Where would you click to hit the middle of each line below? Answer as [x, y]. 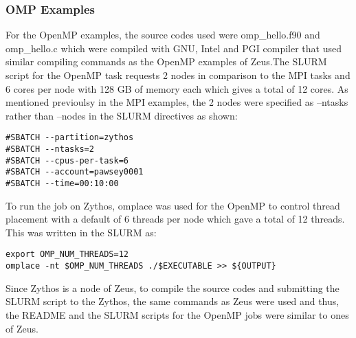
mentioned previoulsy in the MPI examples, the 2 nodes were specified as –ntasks [177, 102]
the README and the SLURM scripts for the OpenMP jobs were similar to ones [177, 314]
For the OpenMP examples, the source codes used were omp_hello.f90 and [163, 35]
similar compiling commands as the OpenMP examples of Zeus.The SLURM [166, 61]
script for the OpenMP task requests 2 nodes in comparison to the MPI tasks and [178, 75]
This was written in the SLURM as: [81, 232]
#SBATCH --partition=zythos [70, 138]
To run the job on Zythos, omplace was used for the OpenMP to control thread [173, 205]
